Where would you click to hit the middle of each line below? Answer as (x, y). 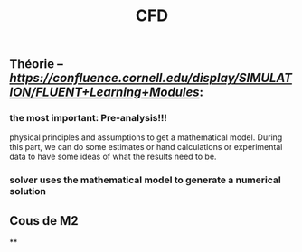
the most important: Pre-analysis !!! (88, 118)
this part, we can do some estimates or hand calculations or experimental (146, 147)
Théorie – (36, 64)
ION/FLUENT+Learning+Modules (105, 93)
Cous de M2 (44, 221)
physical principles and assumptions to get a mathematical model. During (146, 137)
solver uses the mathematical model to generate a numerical (146, 180)
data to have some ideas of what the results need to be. (113, 157)
